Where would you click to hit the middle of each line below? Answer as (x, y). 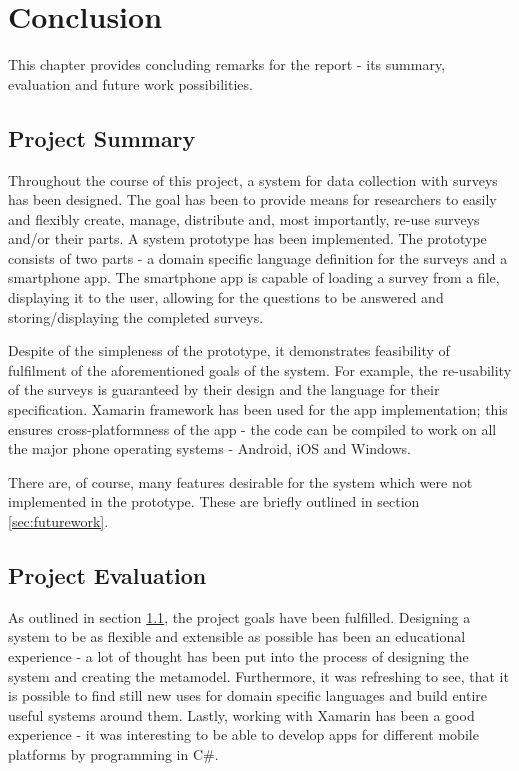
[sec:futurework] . (58, 521)
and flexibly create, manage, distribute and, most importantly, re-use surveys (244, 218)
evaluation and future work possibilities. (130, 83)
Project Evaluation (107, 575)
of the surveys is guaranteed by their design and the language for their (224, 389)
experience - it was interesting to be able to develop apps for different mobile (243, 734)
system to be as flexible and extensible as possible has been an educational (237, 636)
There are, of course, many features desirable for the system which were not (240, 481)
